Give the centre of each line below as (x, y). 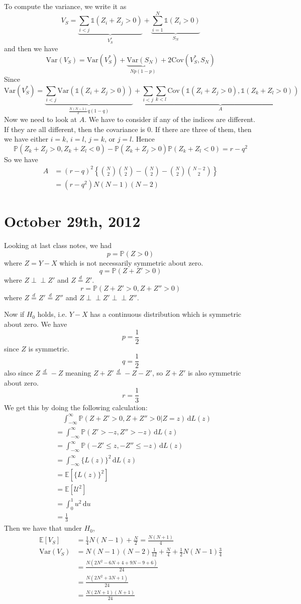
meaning (78, 373)
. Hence (143, 139)
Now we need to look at (41, 119)
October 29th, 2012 (72, 221)
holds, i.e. (52, 314)
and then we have (31, 48)
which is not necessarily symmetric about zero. (131, 262)
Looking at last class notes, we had (58, 245)
